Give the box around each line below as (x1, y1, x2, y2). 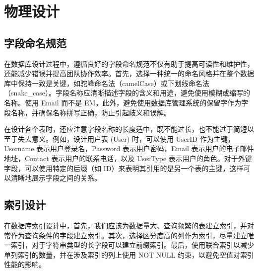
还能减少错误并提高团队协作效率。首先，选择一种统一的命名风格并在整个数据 (4, 68, 254, 79)
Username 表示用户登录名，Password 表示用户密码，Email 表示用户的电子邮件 (4, 143, 254, 154)
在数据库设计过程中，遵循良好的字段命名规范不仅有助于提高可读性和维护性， (4, 58, 254, 69)
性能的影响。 (4, 259, 46, 270)
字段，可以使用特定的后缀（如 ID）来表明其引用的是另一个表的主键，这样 (4, 163, 244, 173)
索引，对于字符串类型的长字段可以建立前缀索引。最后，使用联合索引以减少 (10, 240, 254, 250)
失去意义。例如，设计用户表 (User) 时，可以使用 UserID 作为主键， (17, 133, 235, 144)
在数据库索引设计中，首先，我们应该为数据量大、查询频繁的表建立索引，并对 (4, 220, 254, 230)
